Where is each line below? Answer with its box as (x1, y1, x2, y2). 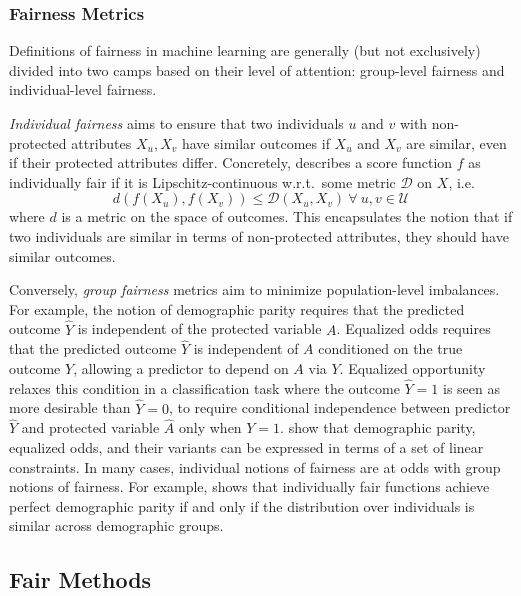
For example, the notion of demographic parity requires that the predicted (9, 298, 465, 319)
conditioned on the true (318, 338, 463, 359)
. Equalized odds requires (336, 318, 491, 339)
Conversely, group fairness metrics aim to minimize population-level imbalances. (9, 279, 500, 300)
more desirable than (9, 397, 131, 418)
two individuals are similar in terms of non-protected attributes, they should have (9, 225, 509, 246)
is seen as (443, 377, 500, 398)
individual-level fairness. (9, 79, 157, 100)
